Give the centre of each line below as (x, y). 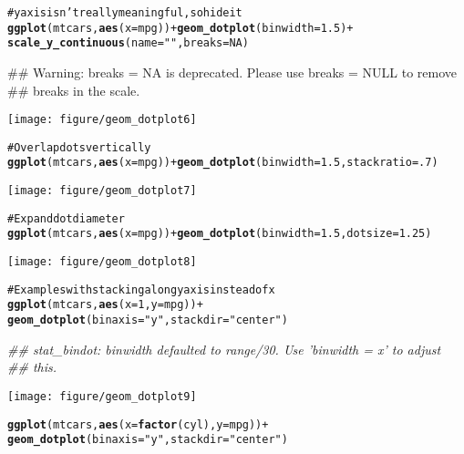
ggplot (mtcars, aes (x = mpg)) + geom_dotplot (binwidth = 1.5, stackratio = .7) (223, 163)
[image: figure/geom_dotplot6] (102, 120)
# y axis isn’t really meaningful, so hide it (125, 13)
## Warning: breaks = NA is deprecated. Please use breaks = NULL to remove (232, 72)
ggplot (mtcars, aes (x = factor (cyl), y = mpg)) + (138, 424)
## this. (32, 367)
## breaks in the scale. (74, 90)
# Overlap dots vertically (79, 147)
